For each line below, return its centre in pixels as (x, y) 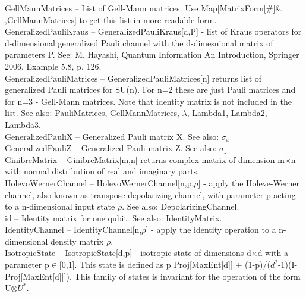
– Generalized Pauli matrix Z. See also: (146, 148)
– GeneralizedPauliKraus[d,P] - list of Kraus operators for (196, 31)
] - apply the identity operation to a (211, 229)
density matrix (77, 241)
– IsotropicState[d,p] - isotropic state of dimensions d (154, 253)
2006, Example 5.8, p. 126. (53, 66)
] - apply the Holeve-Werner (249, 182)
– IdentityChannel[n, (104, 229)
